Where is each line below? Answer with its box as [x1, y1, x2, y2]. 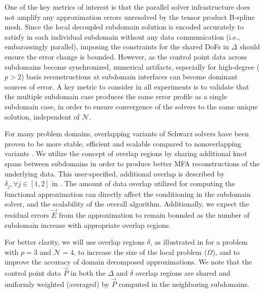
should [240, 41, 260, 52]
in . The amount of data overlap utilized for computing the [52, 178, 236, 189]
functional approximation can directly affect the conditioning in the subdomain [5, 188, 251, 199]
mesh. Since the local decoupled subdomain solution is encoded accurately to [5, 21, 244, 32]
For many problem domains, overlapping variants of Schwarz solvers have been [5, 128, 249, 139]
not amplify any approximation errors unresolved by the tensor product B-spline [5, 11, 255, 22]
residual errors [5, 209, 49, 220]
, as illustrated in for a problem [150, 237, 248, 247]
